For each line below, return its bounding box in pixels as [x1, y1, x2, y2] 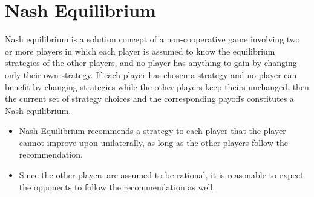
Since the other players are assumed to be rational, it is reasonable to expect [19, 169, 304, 181]
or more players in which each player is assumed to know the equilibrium [5, 44, 275, 57]
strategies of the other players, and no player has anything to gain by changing [5, 56, 297, 69]
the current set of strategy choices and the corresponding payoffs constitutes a [5, 92, 294, 105]
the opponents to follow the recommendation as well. [19, 180, 215, 193]
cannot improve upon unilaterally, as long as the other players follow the [19, 136, 288, 149]
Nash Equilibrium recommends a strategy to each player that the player [19, 124, 286, 137]
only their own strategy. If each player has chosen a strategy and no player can [5, 68, 297, 81]
